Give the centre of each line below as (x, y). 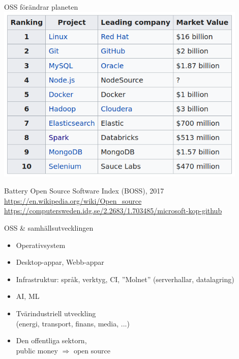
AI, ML (28, 296)
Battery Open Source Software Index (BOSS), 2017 (84, 191)
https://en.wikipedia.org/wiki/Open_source (73, 200)
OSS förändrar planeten (41, 7)
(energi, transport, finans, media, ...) (73, 323)
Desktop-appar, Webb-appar (60, 262)
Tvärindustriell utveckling (56, 313)
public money (37, 350)
